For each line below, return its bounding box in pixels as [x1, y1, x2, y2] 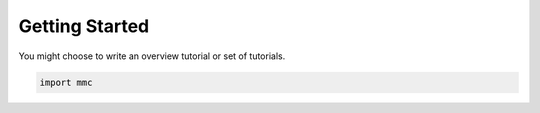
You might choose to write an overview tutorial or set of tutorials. [18, 50, 286, 62]
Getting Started [18, 15, 150, 37]
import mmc [39, 76, 93, 88]
